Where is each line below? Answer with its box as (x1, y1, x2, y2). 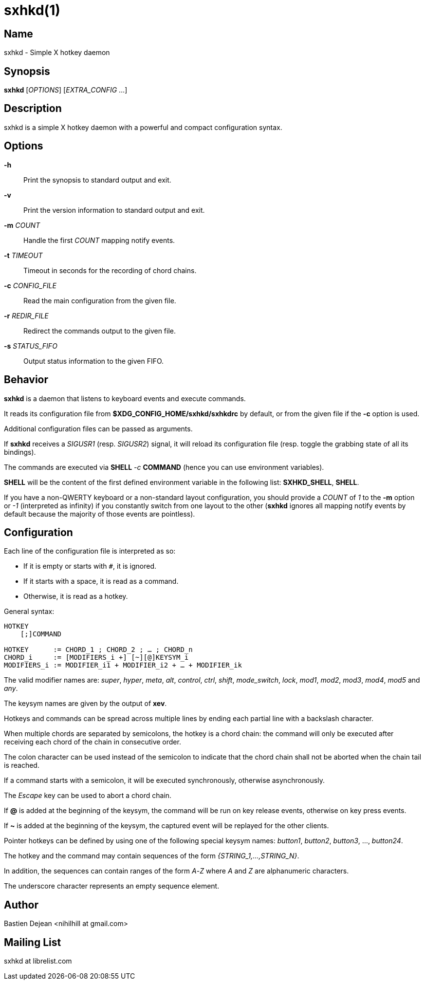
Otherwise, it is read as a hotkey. (23, 592, 128, 601)
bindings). (4, 447, 36, 456)
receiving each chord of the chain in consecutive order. (4, 738, 181, 746)
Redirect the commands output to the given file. (23, 326, 176, 335)
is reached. (4, 761, 39, 770)
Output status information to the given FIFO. (23, 356, 164, 365)
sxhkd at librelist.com (4, 957, 72, 965)
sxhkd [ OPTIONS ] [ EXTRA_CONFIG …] (4, 86, 128, 94)
